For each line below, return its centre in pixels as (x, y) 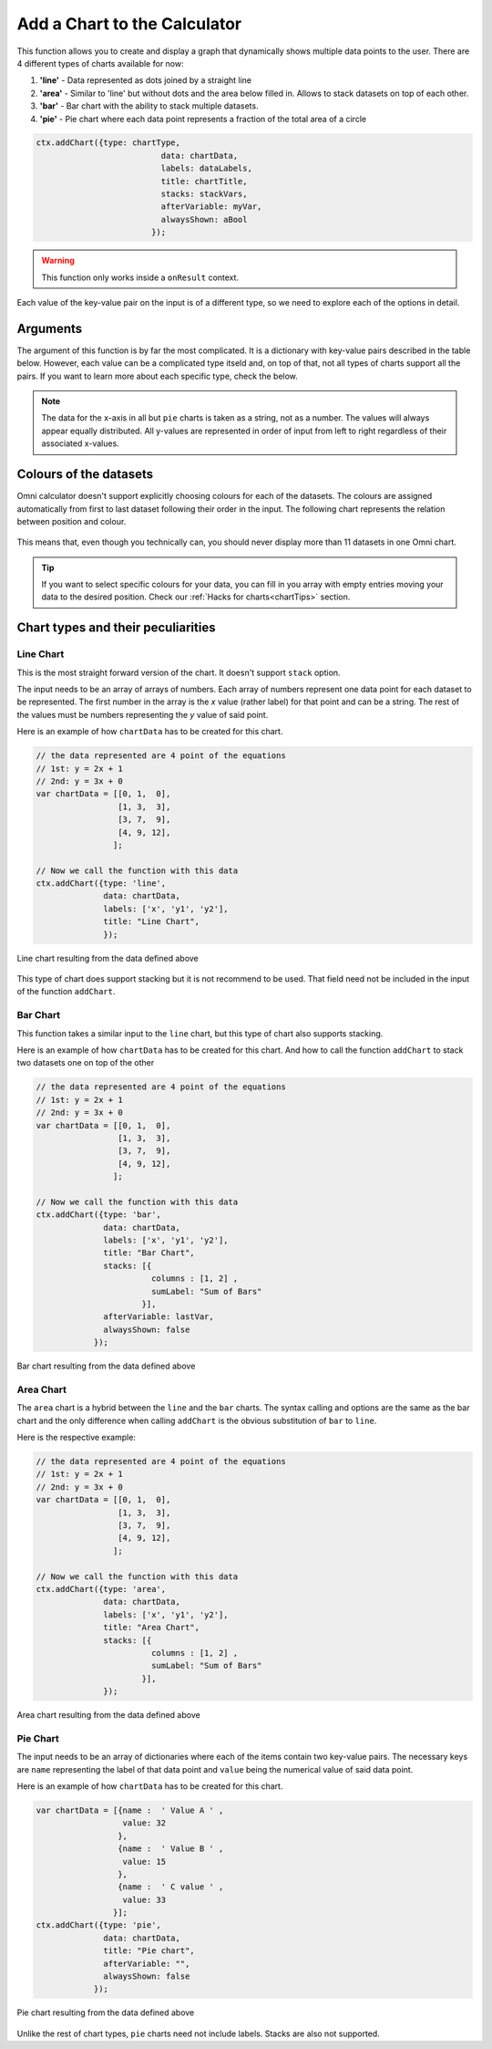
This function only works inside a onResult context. (140, 277)
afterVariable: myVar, (211, 207)
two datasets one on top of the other (86, 1063)
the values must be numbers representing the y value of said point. (143, 714)
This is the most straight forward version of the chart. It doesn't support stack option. (179, 672)
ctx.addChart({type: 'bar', (98, 1215)
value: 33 (144, 1899)
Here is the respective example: (77, 1438)
